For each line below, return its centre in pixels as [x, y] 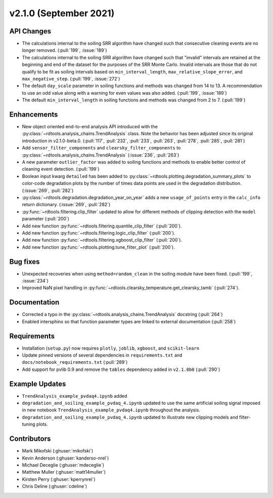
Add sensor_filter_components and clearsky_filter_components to [101, 148]
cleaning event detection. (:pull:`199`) [61, 169]
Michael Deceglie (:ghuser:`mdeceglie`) [63, 465]
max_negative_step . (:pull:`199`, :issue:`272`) [71, 79]
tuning [29, 424]
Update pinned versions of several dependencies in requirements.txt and [102, 355]
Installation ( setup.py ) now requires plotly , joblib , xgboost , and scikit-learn [111, 348]
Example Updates [38, 384]
